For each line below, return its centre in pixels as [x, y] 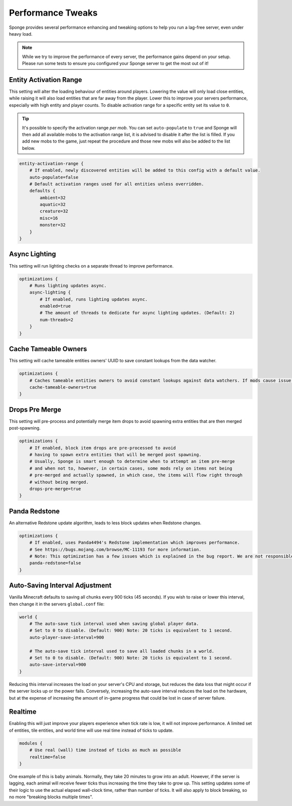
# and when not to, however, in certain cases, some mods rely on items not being [131, 468]
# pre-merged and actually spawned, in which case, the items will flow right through [136, 475]
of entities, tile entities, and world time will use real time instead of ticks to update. [91, 730]
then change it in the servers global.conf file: [57, 604]
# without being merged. [59, 482]
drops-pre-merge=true [55, 489]
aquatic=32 [53, 205]
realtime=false [47, 757]
